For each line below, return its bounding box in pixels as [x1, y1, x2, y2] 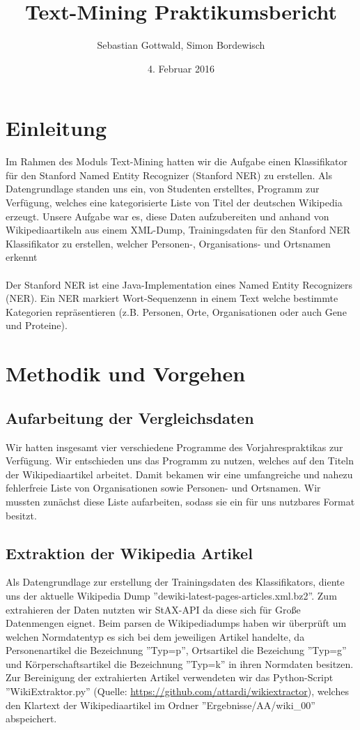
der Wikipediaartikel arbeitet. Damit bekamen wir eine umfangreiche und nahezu [6, 466, 353, 481]
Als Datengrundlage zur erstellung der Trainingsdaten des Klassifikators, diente [6, 575, 345, 589]
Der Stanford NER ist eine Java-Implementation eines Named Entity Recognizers [6, 277, 353, 291]
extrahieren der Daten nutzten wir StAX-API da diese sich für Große [6, 602, 301, 616]
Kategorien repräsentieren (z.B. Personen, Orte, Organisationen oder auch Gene [6, 304, 347, 319]
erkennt [6, 250, 38, 264]
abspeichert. [6, 711, 57, 726]
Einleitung [6, 114, 107, 142]
